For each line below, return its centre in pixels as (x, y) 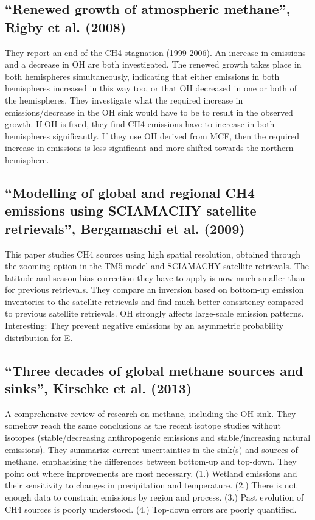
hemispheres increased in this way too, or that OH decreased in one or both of (151, 88)
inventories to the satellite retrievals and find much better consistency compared (154, 301)
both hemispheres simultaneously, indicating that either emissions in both (142, 76)
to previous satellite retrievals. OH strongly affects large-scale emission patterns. (154, 313)
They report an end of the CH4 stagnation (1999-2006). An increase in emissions (155, 52)
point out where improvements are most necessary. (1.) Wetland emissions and (151, 473)
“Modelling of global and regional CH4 (130, 192)
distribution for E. (39, 337)
